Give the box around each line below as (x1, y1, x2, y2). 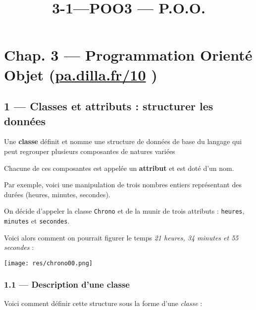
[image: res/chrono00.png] (4, 259, 93, 267)
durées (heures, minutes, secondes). (4, 189, 110, 199)
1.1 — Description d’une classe (4, 278, 130, 291)
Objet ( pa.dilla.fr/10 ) (4, 64, 157, 84)
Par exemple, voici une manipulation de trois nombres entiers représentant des (4, 179, 242, 190)
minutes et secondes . (4, 215, 70, 226)
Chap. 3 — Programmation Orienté (4, 45, 253, 65)
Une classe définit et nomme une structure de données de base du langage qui (4, 136, 242, 147)
